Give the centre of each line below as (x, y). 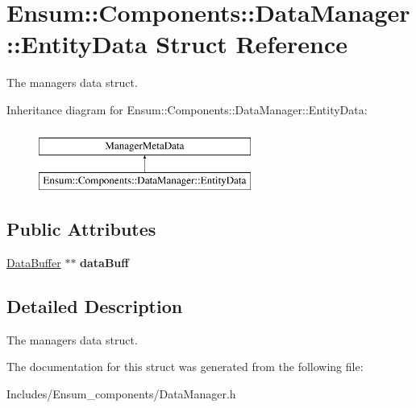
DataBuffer (34, 262)
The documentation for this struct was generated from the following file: (185, 367)
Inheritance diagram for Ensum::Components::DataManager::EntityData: (187, 109)
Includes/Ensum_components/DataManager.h (121, 393)
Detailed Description (95, 305)
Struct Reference (252, 44)
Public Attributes (81, 229)
